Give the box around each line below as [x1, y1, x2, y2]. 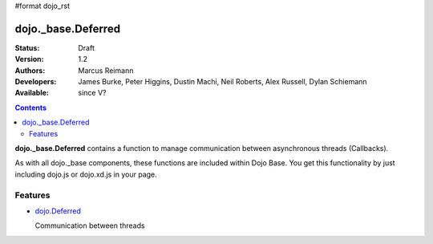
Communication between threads [34, 221, 145, 230]
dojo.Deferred [34, 205, 82, 216]
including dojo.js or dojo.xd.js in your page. [14, 169, 158, 179]
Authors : [14, 65, 46, 75]
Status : [14, 43, 40, 52]
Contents [14, 103, 47, 112]
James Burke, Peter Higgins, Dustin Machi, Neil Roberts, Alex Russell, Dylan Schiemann [78, 77, 368, 87]
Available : [14, 88, 50, 98]
